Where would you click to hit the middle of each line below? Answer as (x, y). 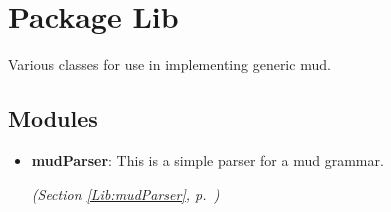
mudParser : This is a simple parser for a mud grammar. (207, 159)
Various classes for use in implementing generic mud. (169, 64)
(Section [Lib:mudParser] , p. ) (125, 193)
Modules (53, 118)
